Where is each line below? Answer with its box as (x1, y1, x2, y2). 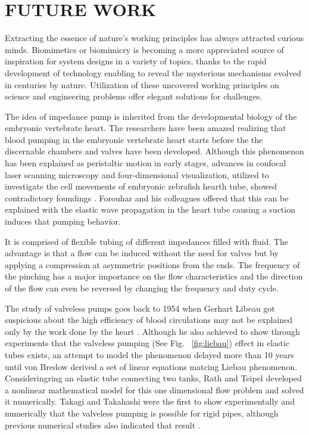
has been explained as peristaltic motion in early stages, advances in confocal (5, 157, 286, 169)
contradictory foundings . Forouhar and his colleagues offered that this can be (5, 191, 289, 204)
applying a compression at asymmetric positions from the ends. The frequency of (5, 258, 300, 271)
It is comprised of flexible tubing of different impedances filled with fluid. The (5, 235, 288, 247)
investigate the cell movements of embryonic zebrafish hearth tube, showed (5, 180, 277, 192)
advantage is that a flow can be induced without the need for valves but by (5, 247, 279, 259)
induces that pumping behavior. (5, 215, 121, 228)
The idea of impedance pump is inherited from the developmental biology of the (5, 110, 297, 122)
